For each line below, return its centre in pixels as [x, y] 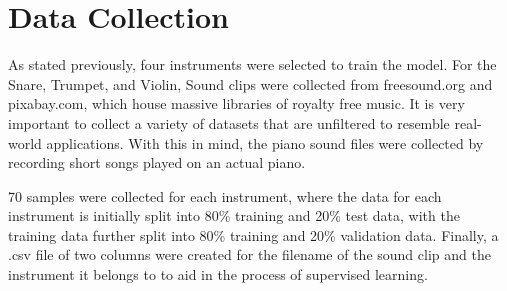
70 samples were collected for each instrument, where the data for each [225, 195]
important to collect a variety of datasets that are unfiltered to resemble [229, 122]
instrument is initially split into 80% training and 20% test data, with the [234, 215]
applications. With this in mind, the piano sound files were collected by [265, 142]
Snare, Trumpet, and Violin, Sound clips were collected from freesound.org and [250, 83]
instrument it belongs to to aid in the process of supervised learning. [218, 274]
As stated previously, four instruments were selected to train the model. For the [252, 64]
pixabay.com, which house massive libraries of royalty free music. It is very [236, 103]
